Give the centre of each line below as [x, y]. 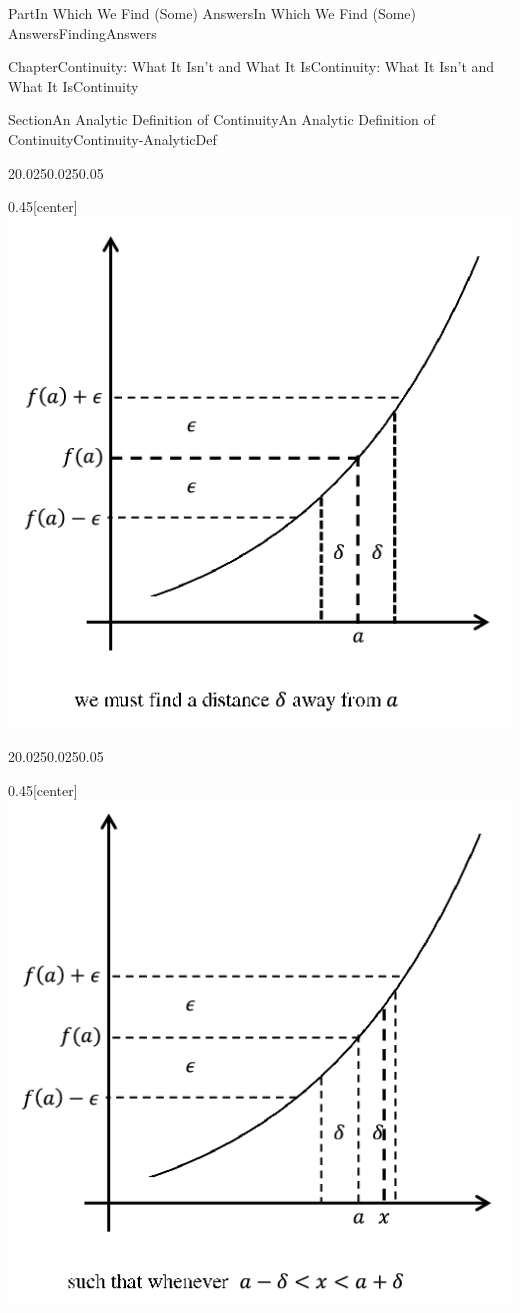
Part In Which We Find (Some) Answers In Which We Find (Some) [212, 13]
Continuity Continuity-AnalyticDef [112, 138]
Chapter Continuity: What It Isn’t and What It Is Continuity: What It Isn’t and [251, 66]
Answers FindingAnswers [82, 32]
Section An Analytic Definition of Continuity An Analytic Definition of [221, 119]
